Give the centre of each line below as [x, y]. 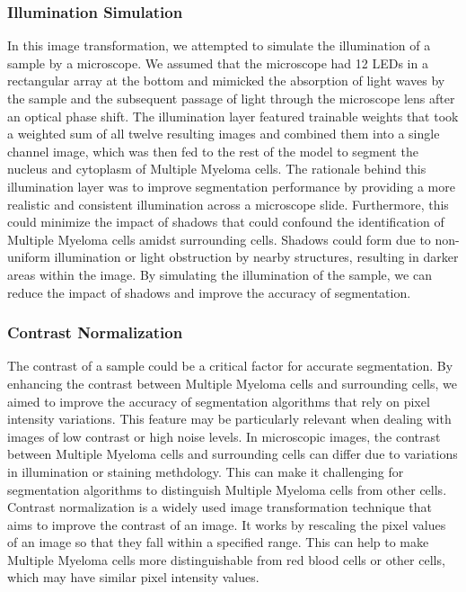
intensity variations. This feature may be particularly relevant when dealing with [229, 419]
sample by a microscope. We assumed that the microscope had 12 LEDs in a [218, 63]
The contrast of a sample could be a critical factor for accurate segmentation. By [230, 366]
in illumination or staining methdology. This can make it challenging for [206, 471]
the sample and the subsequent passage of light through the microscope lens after [231, 98]
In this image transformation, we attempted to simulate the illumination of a [219, 45]
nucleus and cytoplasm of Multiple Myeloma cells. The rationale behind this [217, 169]
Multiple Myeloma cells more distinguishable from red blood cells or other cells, [226, 559]
